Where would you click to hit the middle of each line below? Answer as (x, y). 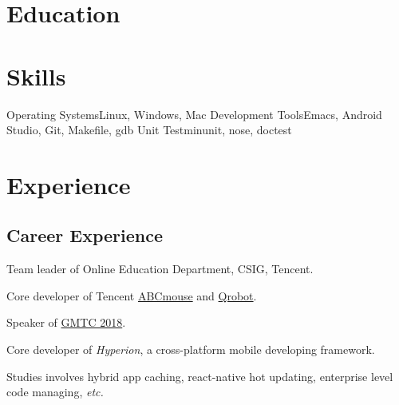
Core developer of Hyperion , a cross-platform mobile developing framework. (191, 349)
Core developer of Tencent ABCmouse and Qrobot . (132, 295)
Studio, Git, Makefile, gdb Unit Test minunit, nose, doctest (149, 130)
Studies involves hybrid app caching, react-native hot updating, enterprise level (200, 376)
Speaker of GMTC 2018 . (66, 322)
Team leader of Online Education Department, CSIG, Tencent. (160, 269)
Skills (36, 75)
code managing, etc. (55, 392)
